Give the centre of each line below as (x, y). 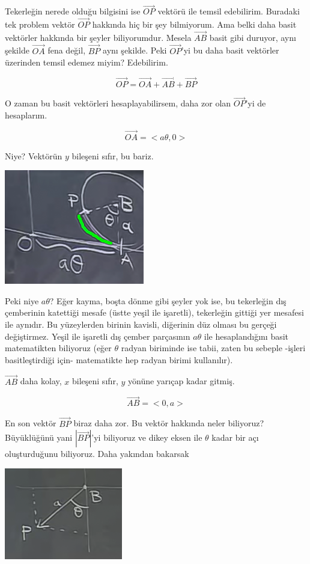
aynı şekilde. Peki (135, 50)
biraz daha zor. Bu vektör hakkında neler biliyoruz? (169, 423)
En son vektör (31, 423)
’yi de (256, 103)
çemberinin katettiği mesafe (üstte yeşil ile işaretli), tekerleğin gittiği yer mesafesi (154, 312)
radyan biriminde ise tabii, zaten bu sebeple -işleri (213, 348)
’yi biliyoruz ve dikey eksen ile (147, 437)
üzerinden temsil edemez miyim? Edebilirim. (87, 62)
